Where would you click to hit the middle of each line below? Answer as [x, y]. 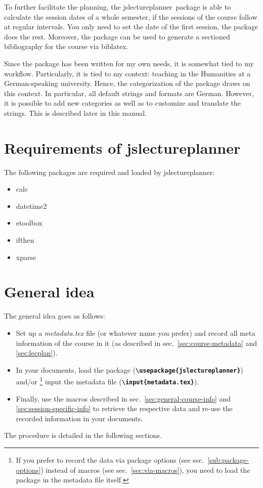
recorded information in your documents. [79, 418]
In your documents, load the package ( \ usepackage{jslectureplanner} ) [130, 369]
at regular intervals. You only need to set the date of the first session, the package [131, 27]
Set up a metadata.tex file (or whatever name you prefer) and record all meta [136, 332]
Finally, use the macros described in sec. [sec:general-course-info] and [123, 398]
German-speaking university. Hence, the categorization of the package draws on [127, 83]
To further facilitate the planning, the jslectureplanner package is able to [118, 7]
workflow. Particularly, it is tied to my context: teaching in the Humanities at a [127, 73]
